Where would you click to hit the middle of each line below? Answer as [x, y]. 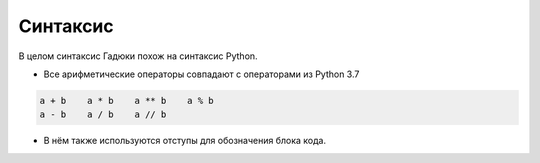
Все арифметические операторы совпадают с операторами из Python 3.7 [201, 74]
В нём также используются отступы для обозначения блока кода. [185, 141]
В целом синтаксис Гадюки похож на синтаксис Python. [138, 56]
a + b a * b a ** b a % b [126, 100]
